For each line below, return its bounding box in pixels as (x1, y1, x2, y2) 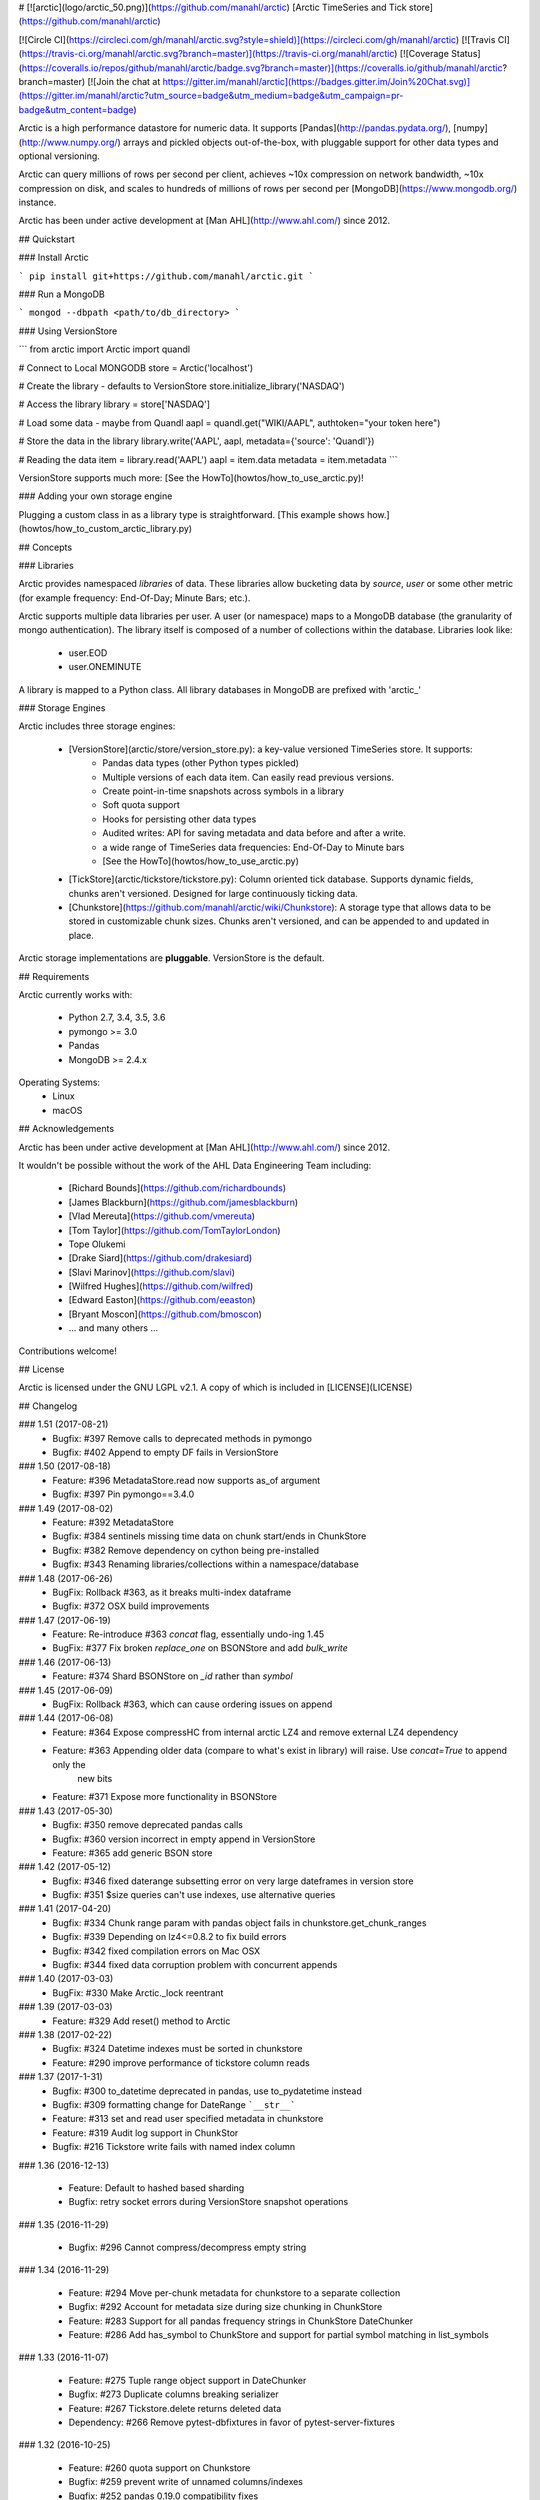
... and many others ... (68, 1322, 159, 1334)
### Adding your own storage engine (18, 490, 173, 502)
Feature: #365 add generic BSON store (52, 1846, 213, 1859)
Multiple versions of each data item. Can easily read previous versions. (102, 771, 395, 783)
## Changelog (18, 1400, 78, 1412)
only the (52, 1758, 86, 1770)
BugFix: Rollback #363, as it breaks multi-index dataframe (52, 1586, 292, 1598)
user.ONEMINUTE (68, 661, 142, 673)
